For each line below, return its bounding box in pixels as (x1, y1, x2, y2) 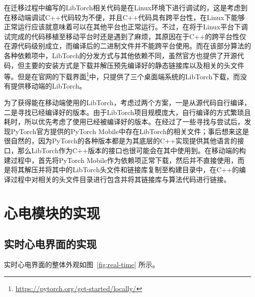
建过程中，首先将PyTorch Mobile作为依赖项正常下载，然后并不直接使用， (4, 155, 238, 165)
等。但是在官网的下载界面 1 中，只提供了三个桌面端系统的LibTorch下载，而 (4, 70, 240, 81)
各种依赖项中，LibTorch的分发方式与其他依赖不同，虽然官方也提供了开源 (4, 50, 237, 60)
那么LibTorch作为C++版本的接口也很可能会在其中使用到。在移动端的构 (17, 145, 246, 155)
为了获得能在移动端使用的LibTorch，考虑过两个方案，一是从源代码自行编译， (4, 97, 251, 107)
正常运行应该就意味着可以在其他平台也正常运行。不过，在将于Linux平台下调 (4, 22, 248, 32)
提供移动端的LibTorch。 (10, 81, 86, 91)
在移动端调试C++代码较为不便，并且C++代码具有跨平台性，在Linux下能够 (4, 12, 245, 22)
